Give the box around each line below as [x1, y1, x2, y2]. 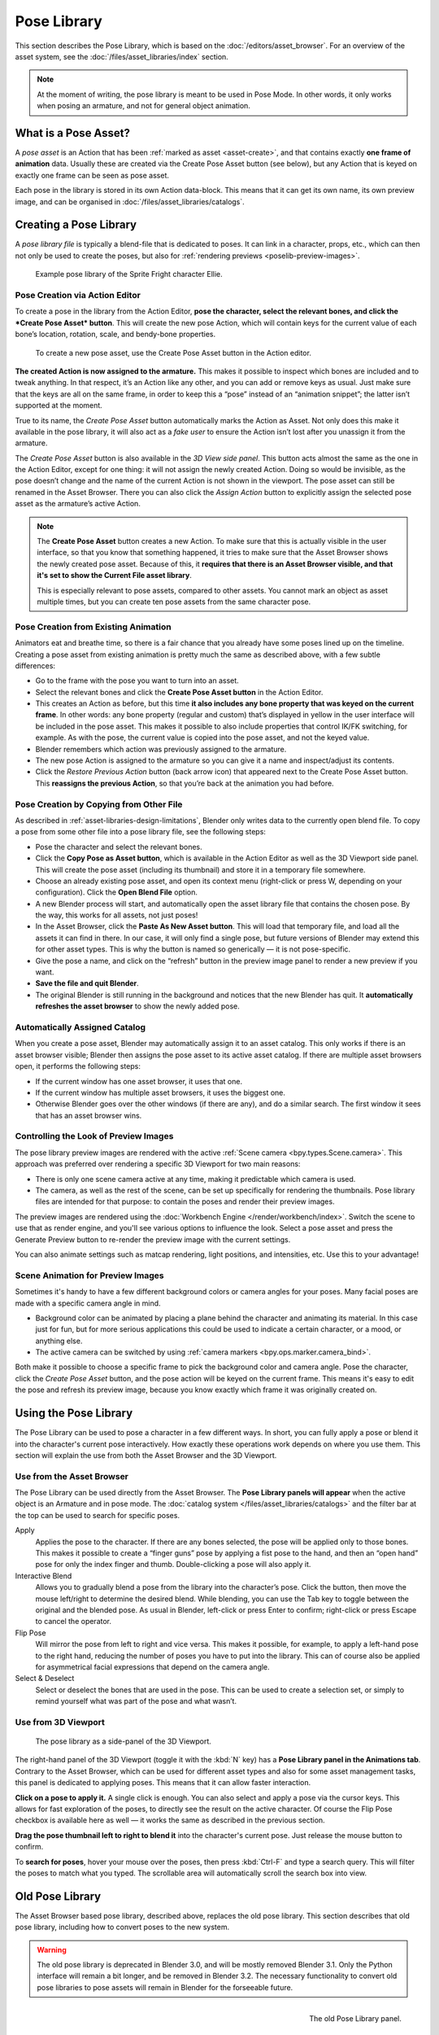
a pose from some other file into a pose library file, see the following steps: [15, 827, 266, 837]
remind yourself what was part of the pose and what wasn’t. [35, 1696, 237, 1706]
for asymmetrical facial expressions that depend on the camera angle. [35, 1661, 270, 1672]
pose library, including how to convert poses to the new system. [15, 1922, 230, 1932]
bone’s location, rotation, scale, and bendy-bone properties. [15, 330, 215, 339]
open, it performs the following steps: [15, 1061, 141, 1071]
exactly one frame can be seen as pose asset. [15, 170, 170, 180]
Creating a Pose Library [15, 218, 137, 232]
